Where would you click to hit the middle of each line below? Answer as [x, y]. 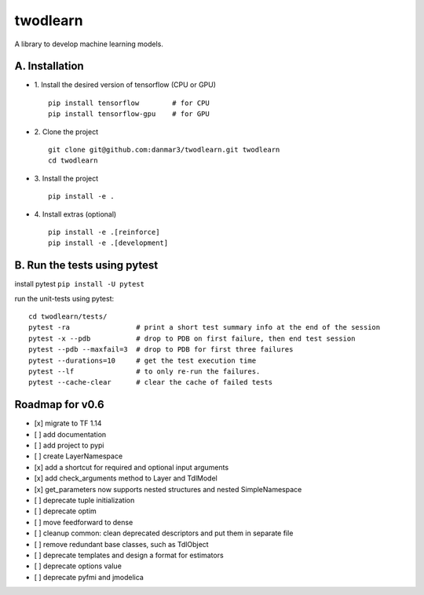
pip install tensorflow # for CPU [129, 103]
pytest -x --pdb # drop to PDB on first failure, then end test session [192, 338]
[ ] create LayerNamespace [79, 456]
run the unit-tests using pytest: [64, 298]
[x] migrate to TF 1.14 [68, 423]
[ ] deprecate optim [66, 511]
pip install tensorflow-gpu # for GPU [129, 114]
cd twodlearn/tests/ [68, 317]
